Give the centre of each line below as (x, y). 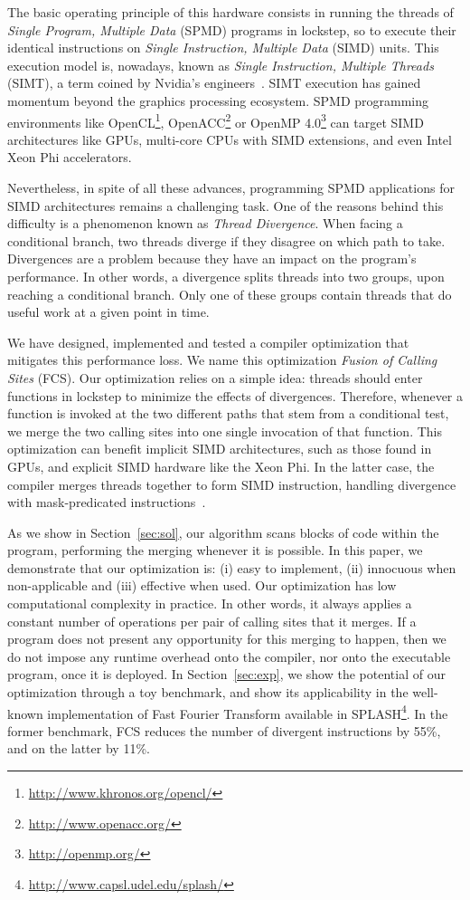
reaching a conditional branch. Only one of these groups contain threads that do (230, 294)
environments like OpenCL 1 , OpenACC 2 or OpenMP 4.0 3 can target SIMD (216, 120)
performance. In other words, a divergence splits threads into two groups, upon (226, 276)
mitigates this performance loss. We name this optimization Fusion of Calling (222, 360)
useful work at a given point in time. (108, 312)
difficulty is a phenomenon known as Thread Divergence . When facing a (205, 223)
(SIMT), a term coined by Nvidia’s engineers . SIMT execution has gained (214, 83)
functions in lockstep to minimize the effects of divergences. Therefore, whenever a (235, 395)
